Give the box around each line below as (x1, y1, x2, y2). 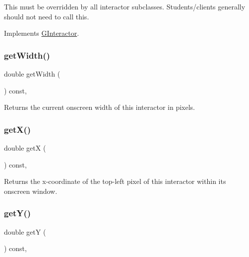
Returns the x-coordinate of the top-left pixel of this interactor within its (4, 176, 226, 186)
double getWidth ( (4, 69, 61, 79)
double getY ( (4, 226, 46, 237)
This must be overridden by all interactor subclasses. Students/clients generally (4, 1, 246, 11)
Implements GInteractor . (4, 28, 79, 38)
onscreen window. (4, 185, 58, 196)
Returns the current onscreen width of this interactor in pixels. (4, 102, 195, 112)
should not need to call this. (4, 11, 89, 21)
